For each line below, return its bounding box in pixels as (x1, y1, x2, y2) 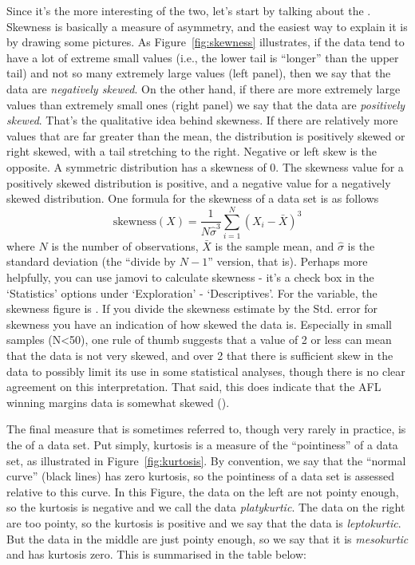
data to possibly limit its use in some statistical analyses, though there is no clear (6, 362, 405, 379)
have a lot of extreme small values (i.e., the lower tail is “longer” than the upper (6, 49, 399, 65)
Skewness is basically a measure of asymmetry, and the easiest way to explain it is (6, 18, 408, 34)
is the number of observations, (51, 237, 199, 254)
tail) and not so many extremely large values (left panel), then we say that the (6, 65, 391, 81)
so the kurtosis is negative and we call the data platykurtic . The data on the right (6, 499, 405, 516)
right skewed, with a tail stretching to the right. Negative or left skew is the (6, 143, 377, 160)
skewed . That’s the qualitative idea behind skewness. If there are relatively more (6, 112, 398, 128)
